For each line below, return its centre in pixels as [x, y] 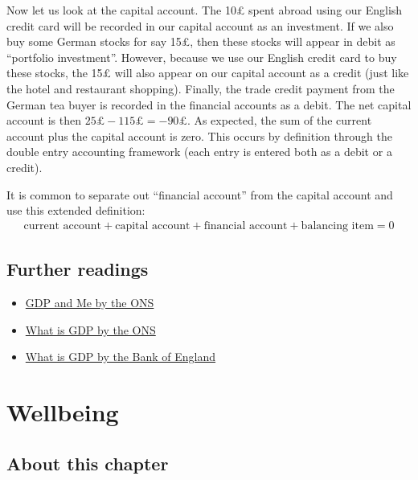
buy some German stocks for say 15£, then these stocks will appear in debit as [201, 41]
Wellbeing [63, 411]
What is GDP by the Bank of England [121, 357]
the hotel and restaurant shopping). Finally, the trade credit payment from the [201, 88]
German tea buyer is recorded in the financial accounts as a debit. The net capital [209, 104]
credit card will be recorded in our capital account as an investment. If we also [200, 25]
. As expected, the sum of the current [279, 120]
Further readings [78, 269]
